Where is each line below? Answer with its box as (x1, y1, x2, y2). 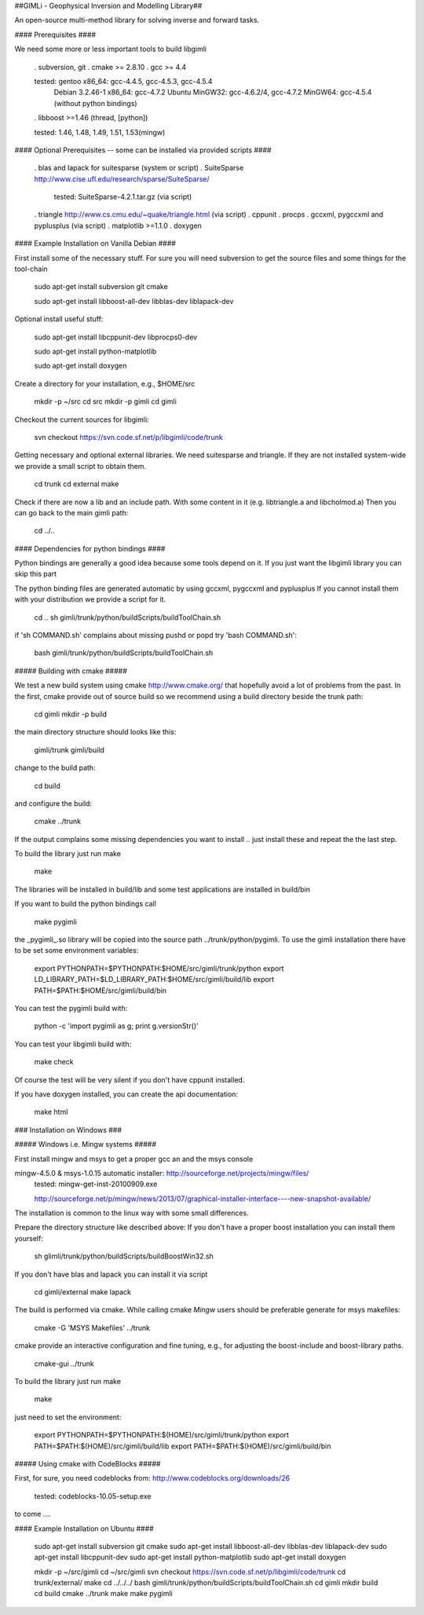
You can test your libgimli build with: (14, 1039, 132, 1049)
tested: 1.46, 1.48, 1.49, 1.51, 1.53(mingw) (34, 127, 166, 137)
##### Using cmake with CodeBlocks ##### (14, 1459, 161, 1468)
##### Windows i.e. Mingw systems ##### (14, 1140, 157, 1149)
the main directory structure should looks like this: (14, 727, 177, 737)
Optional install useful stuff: (14, 314, 104, 324)
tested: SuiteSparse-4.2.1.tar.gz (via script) (53, 192, 192, 202)
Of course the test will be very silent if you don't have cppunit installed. (14, 1075, 245, 1084)
